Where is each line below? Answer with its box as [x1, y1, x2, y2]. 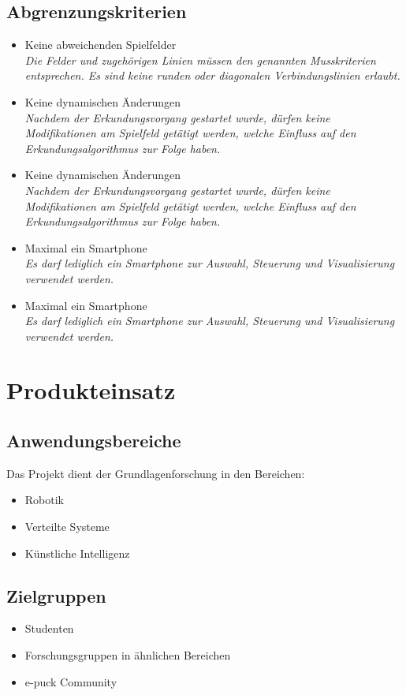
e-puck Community [24, 673, 117, 689]
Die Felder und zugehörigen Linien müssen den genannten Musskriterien [24, 51, 376, 68]
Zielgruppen [6, 583, 106, 607]
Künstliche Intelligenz [24, 544, 130, 561]
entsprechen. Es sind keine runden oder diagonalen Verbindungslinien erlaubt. [24, 67, 400, 84]
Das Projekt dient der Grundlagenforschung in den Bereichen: [6, 465, 305, 481]
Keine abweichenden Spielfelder [24, 36, 177, 53]
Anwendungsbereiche [6, 428, 181, 453]
